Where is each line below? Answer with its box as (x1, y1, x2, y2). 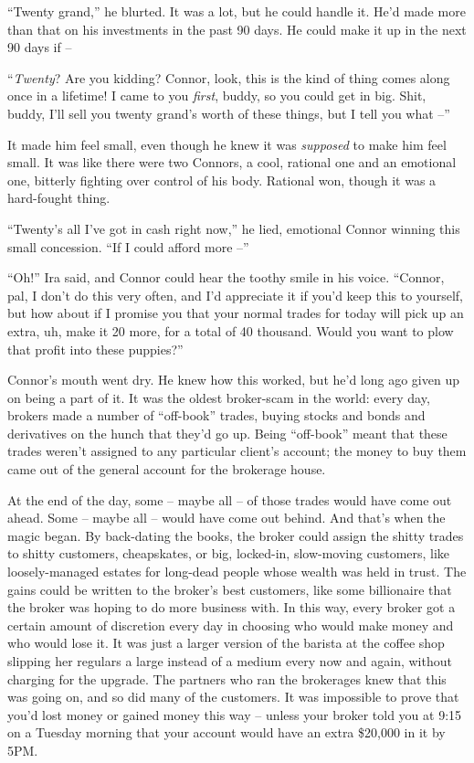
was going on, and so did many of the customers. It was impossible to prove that (7, 687, 459, 706)
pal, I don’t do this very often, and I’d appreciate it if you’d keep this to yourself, (7, 285, 463, 304)
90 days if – (7, 37, 72, 57)
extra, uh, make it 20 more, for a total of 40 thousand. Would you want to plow (7, 321, 454, 340)
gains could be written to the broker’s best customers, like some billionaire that (7, 579, 452, 599)
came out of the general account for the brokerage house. (7, 460, 326, 479)
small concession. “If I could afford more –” (7, 237, 249, 256)
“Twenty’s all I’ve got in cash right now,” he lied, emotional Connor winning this (7, 218, 460, 238)
